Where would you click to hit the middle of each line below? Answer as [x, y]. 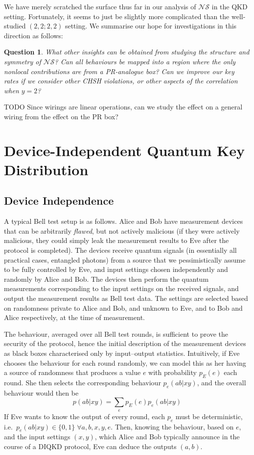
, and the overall [221, 382]
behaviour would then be [41, 392]
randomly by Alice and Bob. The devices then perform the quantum [106, 279]
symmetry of [23, 61]
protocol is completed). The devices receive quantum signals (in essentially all [120, 250]
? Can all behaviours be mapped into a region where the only [145, 61]
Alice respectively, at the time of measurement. [74, 317]
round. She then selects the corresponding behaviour [82, 382]
